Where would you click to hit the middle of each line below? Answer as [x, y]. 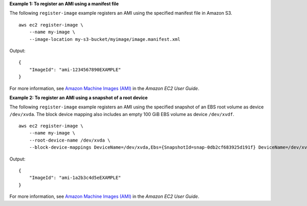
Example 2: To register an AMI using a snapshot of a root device [79, 98]
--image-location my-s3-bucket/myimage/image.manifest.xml [105, 39]
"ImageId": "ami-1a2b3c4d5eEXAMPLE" [75, 178]
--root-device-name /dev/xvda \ [70, 140]
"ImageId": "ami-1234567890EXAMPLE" [75, 70]
